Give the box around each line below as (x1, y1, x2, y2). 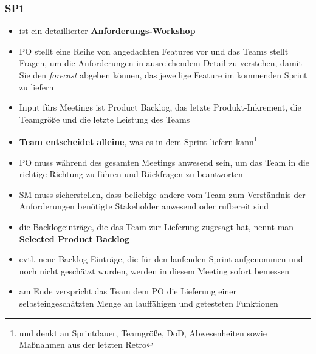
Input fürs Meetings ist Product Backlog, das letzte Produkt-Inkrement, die (19, 101, 301, 114)
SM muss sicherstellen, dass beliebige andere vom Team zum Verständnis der (19, 188, 306, 200)
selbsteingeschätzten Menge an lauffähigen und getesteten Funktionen (19, 296, 278, 309)
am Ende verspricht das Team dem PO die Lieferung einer (19, 285, 236, 298)
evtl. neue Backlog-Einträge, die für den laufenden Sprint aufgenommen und (19, 253, 303, 265)
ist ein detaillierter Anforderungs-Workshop (19, 24, 196, 37)
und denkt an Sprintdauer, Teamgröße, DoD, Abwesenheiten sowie (19, 326, 267, 339)
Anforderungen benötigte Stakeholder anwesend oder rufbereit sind (19, 200, 269, 213)
